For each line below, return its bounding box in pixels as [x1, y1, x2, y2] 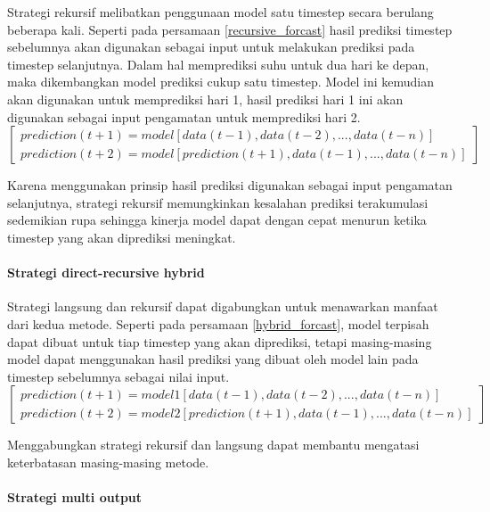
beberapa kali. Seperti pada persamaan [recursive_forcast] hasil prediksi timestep [7, 20, 453, 38]
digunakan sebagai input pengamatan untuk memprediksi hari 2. [7, 107, 361, 126]
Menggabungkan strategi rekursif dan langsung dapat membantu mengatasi [7, 435, 420, 454]
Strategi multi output [7, 488, 143, 507]
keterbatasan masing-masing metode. [7, 452, 209, 471]
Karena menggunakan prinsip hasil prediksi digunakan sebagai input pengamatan [7, 176, 453, 194]
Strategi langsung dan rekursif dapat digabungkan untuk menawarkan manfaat [7, 297, 438, 316]
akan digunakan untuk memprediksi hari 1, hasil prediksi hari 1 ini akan [7, 89, 404, 108]
